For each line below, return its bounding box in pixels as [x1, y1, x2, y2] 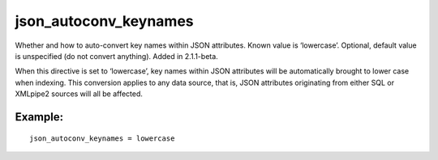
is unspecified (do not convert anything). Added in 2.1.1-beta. [15, 51, 218, 61]
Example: [15, 110, 64, 124]
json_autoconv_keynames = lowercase [29, 133, 175, 143]
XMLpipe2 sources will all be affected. [15, 89, 144, 99]
